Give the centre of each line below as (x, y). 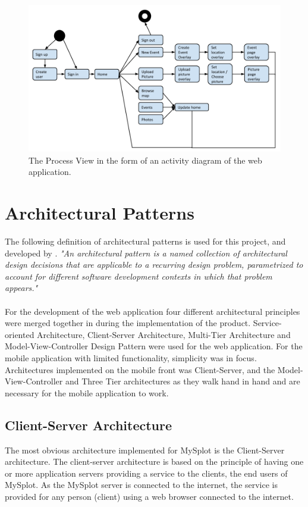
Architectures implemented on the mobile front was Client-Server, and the (140, 369)
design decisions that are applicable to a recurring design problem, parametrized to (154, 265)
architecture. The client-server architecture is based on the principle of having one (154, 461)
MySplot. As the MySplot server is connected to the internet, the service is (142, 485)
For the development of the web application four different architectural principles (153, 311)
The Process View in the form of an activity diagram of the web (145, 160)
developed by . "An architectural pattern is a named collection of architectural (146, 253)
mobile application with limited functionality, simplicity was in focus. (131, 358)
